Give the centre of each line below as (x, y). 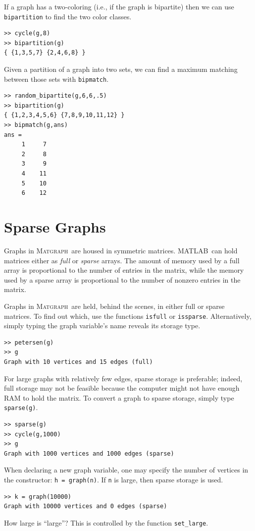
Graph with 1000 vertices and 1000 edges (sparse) (89, 453)
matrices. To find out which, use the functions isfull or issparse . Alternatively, (128, 316)
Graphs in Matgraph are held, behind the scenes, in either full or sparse (114, 306)
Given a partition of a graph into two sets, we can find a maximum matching (121, 69)
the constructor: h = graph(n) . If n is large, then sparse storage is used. (114, 479)
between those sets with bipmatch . (56, 79)
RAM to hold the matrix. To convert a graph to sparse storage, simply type (119, 397)
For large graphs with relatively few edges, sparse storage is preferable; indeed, (123, 378)
